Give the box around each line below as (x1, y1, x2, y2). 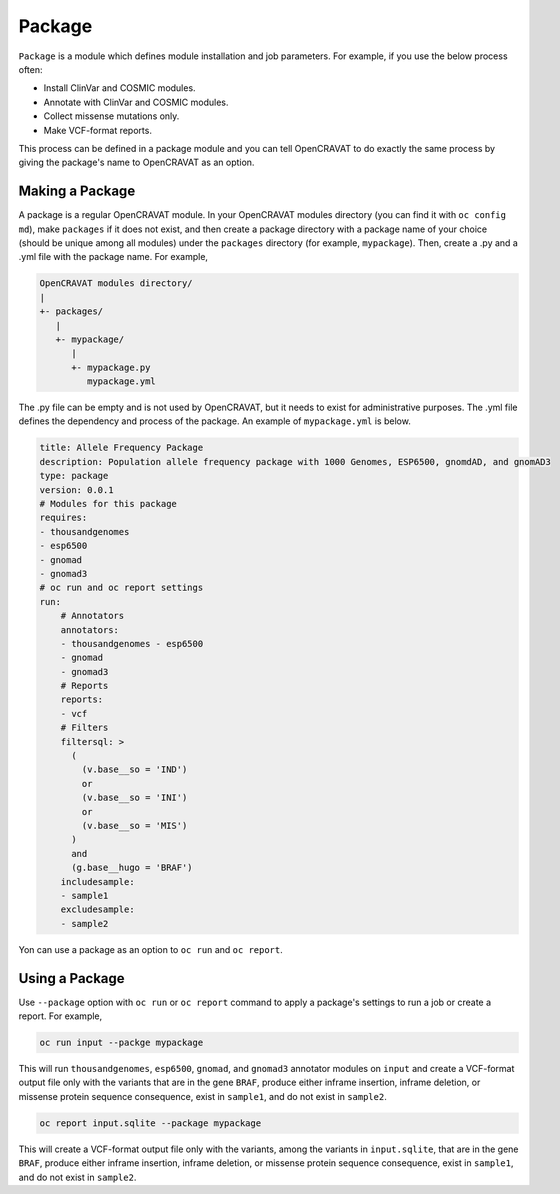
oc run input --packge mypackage (39, 1036, 204, 1048)
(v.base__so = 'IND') (81, 764, 188, 775)
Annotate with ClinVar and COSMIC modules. (43, 96, 229, 108)
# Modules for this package (39, 498, 177, 509)
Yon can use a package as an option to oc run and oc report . (18, 943, 284, 955)
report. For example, (18, 1010, 103, 1022)
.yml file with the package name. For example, (18, 251, 209, 263)
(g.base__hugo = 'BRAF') (71, 862, 194, 874)
